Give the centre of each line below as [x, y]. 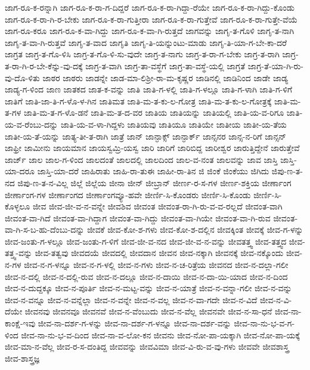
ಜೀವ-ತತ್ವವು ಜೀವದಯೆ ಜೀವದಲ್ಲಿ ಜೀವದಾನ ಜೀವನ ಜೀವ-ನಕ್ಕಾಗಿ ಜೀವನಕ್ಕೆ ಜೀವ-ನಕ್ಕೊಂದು [159, 253]
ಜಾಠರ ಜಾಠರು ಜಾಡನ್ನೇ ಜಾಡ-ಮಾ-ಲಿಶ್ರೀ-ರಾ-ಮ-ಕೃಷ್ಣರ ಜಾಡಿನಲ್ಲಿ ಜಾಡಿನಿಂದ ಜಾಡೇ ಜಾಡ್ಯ [165, 77]
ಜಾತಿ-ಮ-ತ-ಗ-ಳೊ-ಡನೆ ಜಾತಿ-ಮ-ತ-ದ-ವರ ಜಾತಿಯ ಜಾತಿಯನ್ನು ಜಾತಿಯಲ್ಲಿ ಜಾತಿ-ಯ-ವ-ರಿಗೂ [154, 112]
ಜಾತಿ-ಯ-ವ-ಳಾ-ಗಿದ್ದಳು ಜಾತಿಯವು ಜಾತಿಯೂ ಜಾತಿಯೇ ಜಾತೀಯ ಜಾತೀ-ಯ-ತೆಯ [173, 124]
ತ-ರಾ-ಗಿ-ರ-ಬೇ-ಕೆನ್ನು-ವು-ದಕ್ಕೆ [44, 65]
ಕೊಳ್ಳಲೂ [18, 206]
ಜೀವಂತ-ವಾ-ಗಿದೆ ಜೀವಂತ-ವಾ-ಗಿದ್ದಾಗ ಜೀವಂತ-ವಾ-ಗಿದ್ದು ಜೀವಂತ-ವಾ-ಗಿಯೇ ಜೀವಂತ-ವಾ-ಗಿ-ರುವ [138, 218]
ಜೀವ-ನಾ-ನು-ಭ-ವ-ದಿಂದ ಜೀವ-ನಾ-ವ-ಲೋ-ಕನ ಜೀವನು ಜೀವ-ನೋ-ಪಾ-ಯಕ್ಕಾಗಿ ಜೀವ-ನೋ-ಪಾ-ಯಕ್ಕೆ [160, 334]
